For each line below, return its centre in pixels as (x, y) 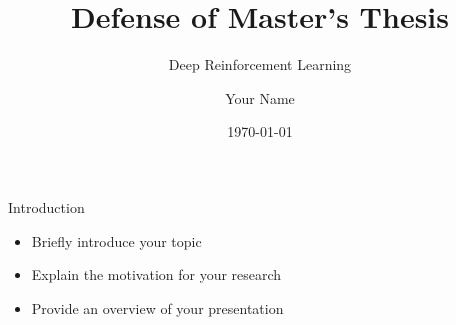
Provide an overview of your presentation (157, 307)
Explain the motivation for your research (156, 274)
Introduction (46, 206)
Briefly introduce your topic (116, 240)
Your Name (260, 97)
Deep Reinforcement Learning (260, 64)
